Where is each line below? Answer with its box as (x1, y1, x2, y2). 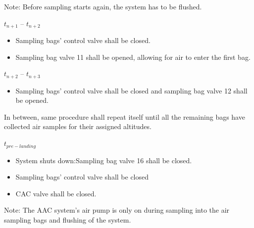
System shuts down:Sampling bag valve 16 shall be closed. (15, 155, 192, 165)
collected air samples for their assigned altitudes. (4, 121, 152, 132)
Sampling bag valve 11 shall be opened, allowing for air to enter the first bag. (15, 51, 251, 62)
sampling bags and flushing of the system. (4, 214, 131, 225)
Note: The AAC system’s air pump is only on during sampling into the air (4, 205, 230, 215)
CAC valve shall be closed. (15, 188, 97, 198)
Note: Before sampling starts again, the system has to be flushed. (4, 1, 202, 11)
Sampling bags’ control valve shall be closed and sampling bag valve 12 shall (15, 85, 248, 95)
